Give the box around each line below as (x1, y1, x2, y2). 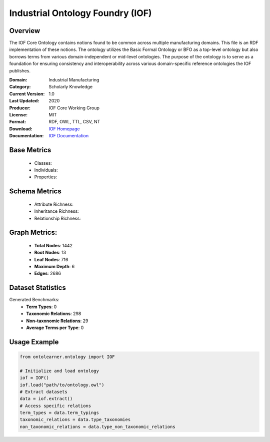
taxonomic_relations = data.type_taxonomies (19, 417, 131, 423)
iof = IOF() (19, 375, 49, 381)
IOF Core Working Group (48, 105, 99, 111)
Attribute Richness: (34, 201, 73, 207)
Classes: (34, 160, 52, 166)
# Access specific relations (19, 403, 91, 409)
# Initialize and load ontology (19, 368, 99, 374)
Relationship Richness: (34, 215, 81, 221)
